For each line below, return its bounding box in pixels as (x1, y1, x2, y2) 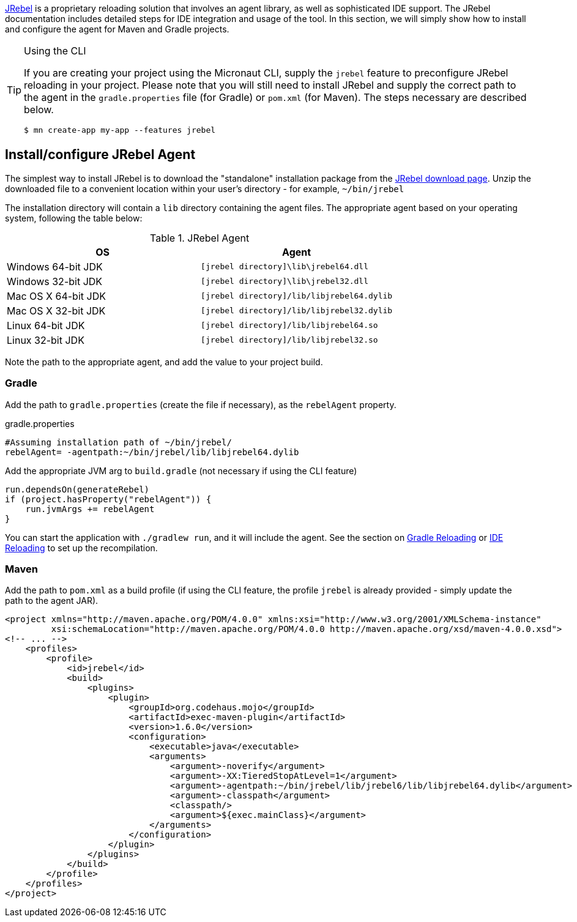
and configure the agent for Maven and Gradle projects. (5, 24, 229, 34)
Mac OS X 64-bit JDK (7, 289, 106, 302)
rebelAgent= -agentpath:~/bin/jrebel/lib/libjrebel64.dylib (5, 447, 299, 457)
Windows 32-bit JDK (7, 275, 103, 288)
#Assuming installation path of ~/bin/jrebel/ (5, 437, 232, 447)
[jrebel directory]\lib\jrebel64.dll (201, 262, 369, 272)
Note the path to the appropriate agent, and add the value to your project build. (5, 356, 323, 367)
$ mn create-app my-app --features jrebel (24, 125, 216, 135)
